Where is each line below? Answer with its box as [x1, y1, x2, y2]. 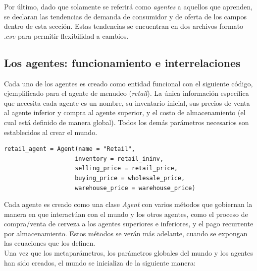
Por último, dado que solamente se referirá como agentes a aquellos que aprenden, [4, 1, 253, 11]
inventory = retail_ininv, [75, 155, 164, 162]
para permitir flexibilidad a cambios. [18, 30, 129, 41]
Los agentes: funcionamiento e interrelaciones [4, 55, 241, 70]
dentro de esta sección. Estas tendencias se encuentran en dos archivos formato [4, 21, 244, 31]
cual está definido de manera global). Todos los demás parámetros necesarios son [4, 117, 249, 127]
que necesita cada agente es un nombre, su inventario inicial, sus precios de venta [4, 97, 250, 108]
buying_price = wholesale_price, [75, 174, 185, 182]
